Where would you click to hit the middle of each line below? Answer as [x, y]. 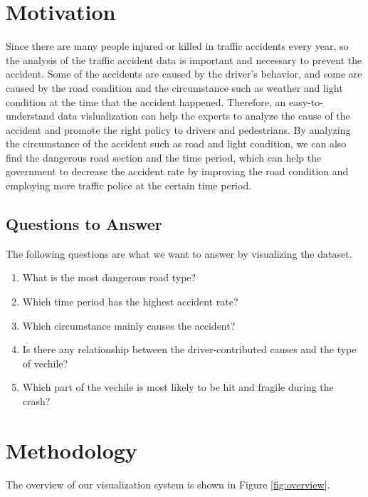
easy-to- [306, 101]
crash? [36, 401]
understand [30, 116]
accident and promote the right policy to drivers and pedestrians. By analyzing [178, 129]
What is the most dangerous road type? [109, 277]
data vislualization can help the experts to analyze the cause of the [204, 116]
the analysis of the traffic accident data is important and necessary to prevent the [184, 59]
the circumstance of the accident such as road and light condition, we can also [176, 143]
